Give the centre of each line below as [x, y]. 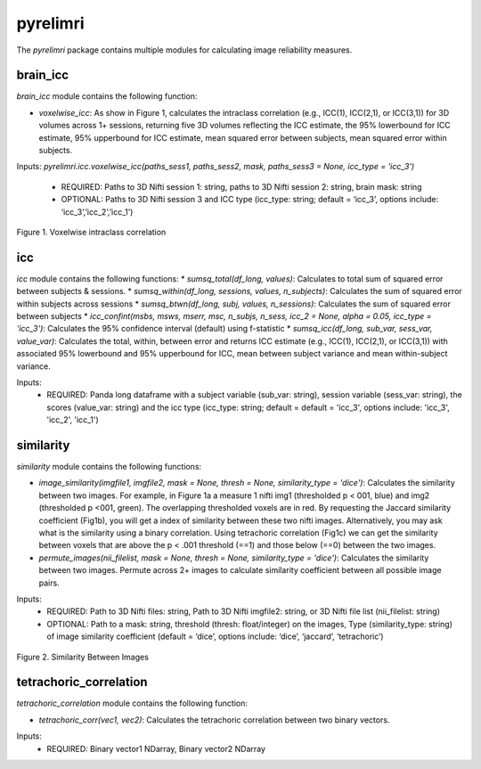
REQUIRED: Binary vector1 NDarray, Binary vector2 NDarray [156, 749]
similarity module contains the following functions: [109, 467]
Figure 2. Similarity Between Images [82, 657]
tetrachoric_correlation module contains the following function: [132, 703]
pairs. [49, 583]
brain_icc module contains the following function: [107, 96]
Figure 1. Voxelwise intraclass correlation [91, 232]
